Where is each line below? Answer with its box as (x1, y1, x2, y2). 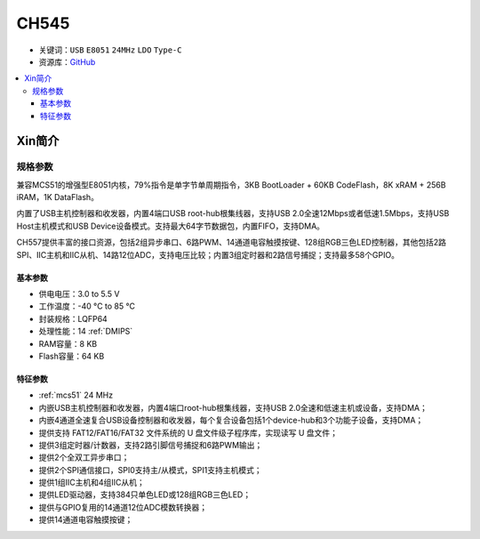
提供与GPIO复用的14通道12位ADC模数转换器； (38, 502, 208, 512)
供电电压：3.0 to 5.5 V (38, 289, 120, 299)
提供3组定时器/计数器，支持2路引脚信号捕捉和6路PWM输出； (38, 439, 263, 450)
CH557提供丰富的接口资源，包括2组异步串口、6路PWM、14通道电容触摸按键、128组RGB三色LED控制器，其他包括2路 (16, 237, 446, 248)
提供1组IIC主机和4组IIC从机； (38, 477, 146, 488)
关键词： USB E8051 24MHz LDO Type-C (38, 44, 182, 55)
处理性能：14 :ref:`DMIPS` (38, 326, 133, 337)
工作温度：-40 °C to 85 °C (38, 301, 135, 311)
